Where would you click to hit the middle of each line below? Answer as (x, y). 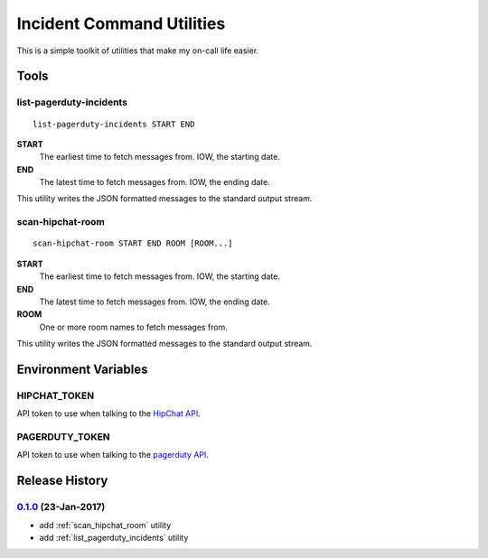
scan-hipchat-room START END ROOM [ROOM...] (133, 243)
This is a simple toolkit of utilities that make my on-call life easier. (138, 51)
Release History (62, 481)
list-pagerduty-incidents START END (114, 124)
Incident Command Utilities (121, 23)
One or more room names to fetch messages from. (133, 327)
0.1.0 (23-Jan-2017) (61, 507)
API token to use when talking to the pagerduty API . (113, 455)
